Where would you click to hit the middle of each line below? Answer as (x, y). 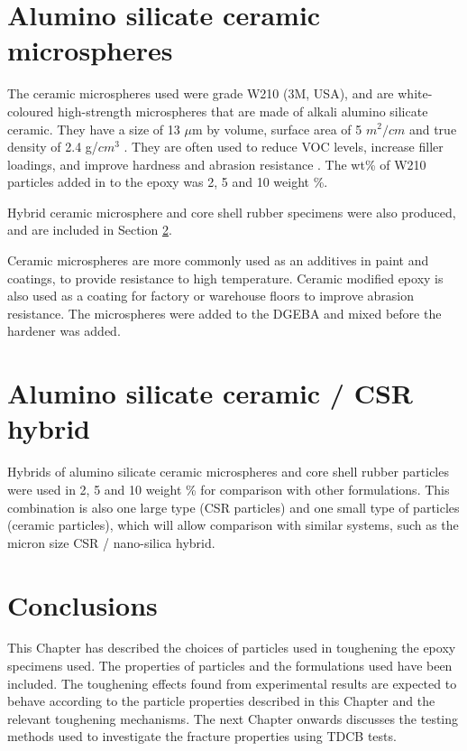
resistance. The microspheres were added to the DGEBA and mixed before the (224, 313)
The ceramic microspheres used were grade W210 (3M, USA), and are (201, 93)
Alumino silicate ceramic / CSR (211, 393)
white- (415, 93)
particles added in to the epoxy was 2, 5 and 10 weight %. (168, 182)
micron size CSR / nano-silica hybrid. (111, 542)
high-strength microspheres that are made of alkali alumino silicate (243, 111)
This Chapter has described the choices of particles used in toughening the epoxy (232, 648)
